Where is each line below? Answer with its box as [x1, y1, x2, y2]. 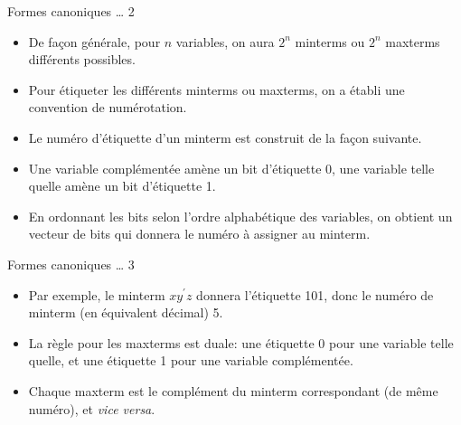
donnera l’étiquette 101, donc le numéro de [196, 285, 434, 304]
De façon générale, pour [28, 32, 161, 51]
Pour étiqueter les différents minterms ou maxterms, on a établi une [28, 80, 405, 99]
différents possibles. [28, 50, 136, 69]
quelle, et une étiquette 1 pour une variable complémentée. [28, 351, 353, 370]
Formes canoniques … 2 [7, 2, 135, 20]
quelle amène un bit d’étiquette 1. [28, 176, 216, 195]
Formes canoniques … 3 [7, 254, 135, 273]
